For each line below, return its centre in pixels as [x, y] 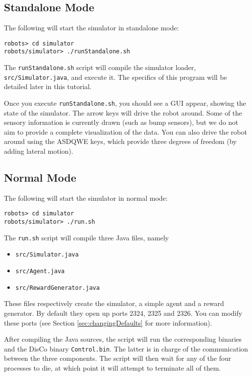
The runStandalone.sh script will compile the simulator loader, [100, 67]
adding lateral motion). [39, 151]
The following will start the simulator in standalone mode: [92, 28]
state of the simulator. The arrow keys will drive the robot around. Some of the [123, 112]
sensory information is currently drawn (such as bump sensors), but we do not [121, 122]
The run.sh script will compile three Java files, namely [86, 237]
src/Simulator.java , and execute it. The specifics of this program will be [115, 77]
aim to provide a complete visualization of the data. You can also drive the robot [126, 131]
